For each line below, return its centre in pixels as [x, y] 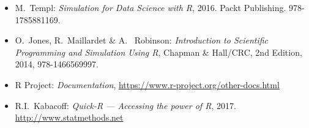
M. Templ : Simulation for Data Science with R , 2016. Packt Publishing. [151, 7]
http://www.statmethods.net [69, 117]
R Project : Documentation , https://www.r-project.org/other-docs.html [147, 84]
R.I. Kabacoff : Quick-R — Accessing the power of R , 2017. [125, 105]
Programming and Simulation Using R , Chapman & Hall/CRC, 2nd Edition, [158, 52]
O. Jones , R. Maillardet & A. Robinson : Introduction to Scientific [142, 40]
